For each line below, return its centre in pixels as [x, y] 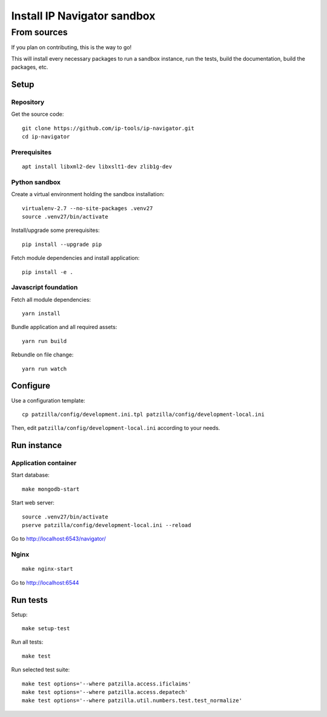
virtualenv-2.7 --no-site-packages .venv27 [88, 208]
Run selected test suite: [40, 670]
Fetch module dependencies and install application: [75, 258]
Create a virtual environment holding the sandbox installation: [88, 194]
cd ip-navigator [46, 137]
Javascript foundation [45, 287]
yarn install [41, 314]
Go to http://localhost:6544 [45, 582]
